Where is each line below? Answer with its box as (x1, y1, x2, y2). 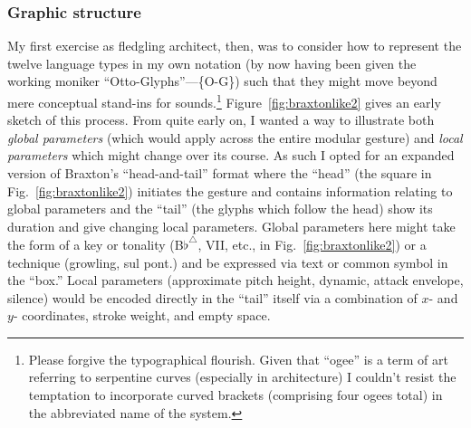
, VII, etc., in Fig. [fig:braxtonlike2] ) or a (197, 234, 427, 253)
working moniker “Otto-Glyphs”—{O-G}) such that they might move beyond (7, 71, 437, 90)
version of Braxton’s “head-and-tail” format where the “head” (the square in (7, 164, 432, 183)
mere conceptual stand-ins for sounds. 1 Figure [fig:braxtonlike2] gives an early (7, 90, 441, 111)
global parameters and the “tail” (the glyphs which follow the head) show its (7, 199, 433, 218)
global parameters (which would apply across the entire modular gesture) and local (7, 128, 463, 147)
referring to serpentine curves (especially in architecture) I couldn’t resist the (28, 367, 457, 386)
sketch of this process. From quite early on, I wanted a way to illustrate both (7, 110, 435, 129)
